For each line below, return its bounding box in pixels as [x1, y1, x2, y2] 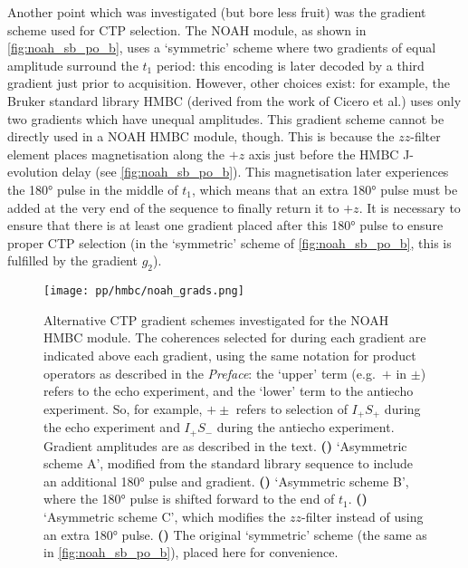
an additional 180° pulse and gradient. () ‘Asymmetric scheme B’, [43, 471, 409, 490]
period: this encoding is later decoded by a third [156, 55, 425, 74]
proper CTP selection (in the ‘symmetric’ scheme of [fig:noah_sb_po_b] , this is [7, 233, 452, 252]
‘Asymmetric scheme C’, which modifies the [43, 507, 286, 526]
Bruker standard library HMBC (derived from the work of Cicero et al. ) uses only [7, 91, 462, 110]
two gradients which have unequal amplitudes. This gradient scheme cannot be [7, 109, 444, 128]
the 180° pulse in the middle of [7, 179, 178, 198]
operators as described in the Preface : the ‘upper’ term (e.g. [43, 363, 376, 382]
